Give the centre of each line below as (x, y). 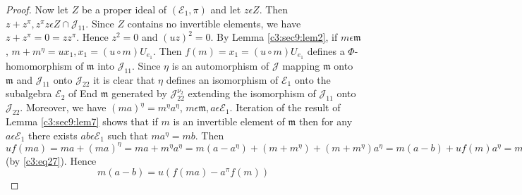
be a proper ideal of (124, 9)
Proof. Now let (37, 9)
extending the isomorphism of (252, 93)
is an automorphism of (220, 65)
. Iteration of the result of (285, 107)
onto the (312, 79)
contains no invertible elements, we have (214, 23)
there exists (53, 135)
